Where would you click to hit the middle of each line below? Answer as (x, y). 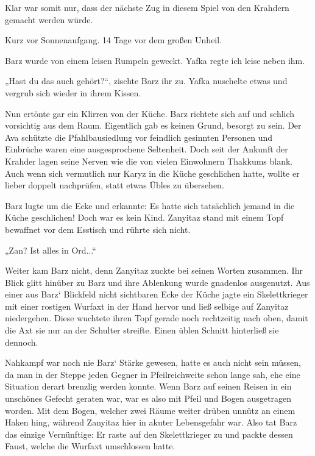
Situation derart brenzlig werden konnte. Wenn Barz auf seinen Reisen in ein (148, 386)
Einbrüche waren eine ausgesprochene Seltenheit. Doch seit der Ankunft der (147, 149)
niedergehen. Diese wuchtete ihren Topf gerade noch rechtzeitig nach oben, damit (157, 318)
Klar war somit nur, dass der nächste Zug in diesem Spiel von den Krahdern (147, 7)
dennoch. (22, 342)
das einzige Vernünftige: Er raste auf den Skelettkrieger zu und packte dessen (149, 434)
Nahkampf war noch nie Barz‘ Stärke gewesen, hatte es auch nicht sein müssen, (153, 362)
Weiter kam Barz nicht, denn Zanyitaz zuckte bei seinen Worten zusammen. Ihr (154, 270)
